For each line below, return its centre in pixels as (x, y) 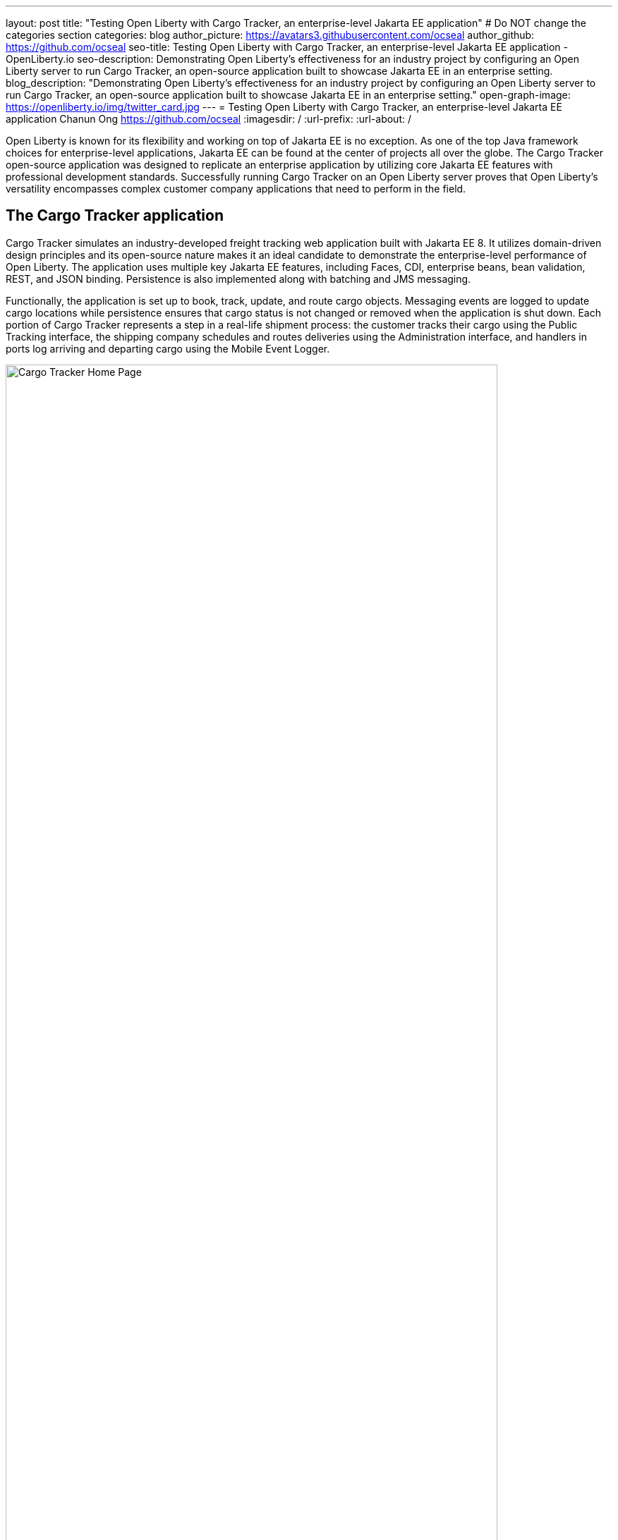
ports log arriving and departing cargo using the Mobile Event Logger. (168, 348)
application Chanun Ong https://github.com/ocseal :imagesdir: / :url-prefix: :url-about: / (208, 119)
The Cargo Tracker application (115, 216)
